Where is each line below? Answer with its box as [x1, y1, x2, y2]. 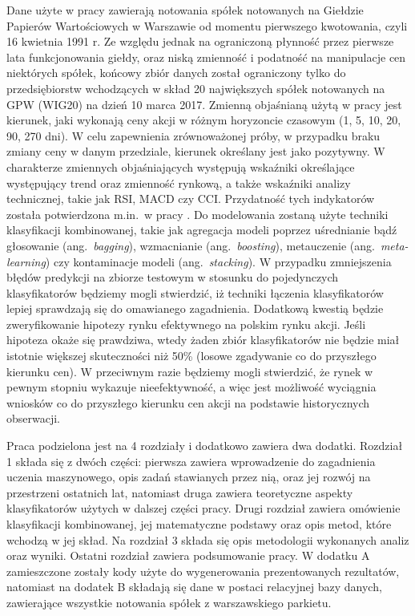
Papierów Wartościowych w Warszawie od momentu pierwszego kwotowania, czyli [6, 17, 408, 34]
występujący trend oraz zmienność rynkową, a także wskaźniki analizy [6, 174, 351, 191]
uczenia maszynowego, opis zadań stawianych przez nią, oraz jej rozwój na [6, 468, 371, 485]
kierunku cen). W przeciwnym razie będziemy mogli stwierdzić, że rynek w [6, 363, 373, 379]
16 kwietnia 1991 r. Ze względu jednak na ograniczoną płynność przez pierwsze [6, 33, 394, 50]
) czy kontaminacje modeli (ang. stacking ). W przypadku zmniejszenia [45, 253, 392, 269]
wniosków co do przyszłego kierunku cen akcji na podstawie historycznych [6, 394, 370, 411]
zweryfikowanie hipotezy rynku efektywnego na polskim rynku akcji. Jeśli [6, 315, 366, 332]
